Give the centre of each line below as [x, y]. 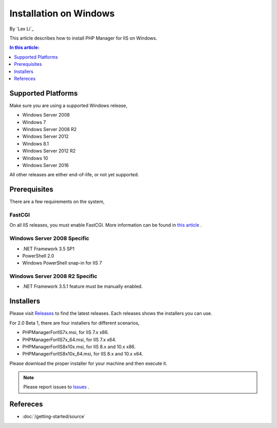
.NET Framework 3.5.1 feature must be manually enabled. [83, 286]
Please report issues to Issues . [56, 387]
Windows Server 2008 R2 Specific [53, 276]
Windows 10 [35, 158]
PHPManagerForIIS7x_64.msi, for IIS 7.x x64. [69, 340]
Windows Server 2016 [46, 165]
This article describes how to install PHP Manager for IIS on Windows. [83, 38]
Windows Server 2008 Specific [50, 238]
